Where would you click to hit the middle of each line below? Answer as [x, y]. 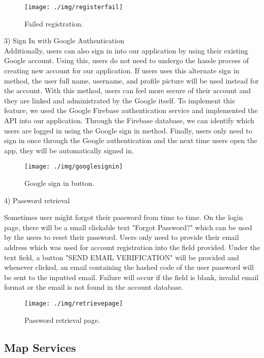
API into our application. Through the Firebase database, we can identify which [129, 120]
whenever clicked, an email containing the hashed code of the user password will [129, 267]
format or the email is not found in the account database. [94, 287]
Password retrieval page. [62, 320]
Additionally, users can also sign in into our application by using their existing [126, 50]
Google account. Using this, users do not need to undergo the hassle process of [127, 60]
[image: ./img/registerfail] [74, 7]
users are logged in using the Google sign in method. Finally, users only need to [128, 130]
